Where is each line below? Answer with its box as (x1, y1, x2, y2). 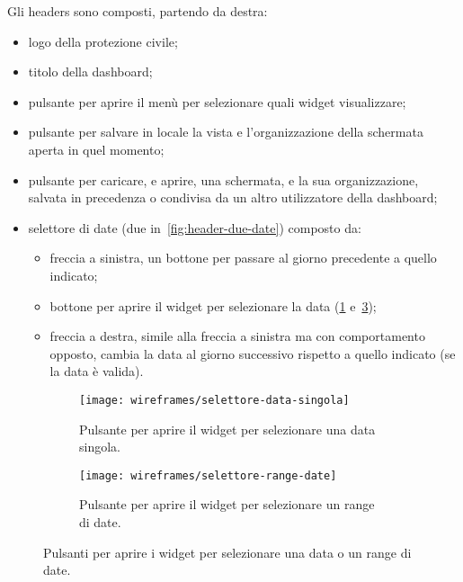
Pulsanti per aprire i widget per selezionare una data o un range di (43, 542, 412, 561)
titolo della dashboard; (28, 62, 153, 81)
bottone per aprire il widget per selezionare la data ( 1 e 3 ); (49, 296, 377, 315)
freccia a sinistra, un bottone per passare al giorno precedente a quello (49, 248, 437, 267)
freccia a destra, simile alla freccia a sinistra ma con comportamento (49, 327, 425, 345)
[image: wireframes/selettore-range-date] (79, 469, 337, 482)
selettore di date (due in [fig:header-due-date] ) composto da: (28, 218, 361, 237)
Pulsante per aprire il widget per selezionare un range (79, 495, 375, 514)
